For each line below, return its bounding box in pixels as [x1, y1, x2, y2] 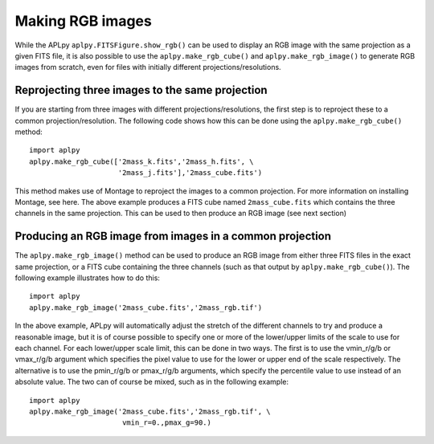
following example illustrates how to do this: [14, 273, 161, 283]
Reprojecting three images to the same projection [14, 84, 268, 97]
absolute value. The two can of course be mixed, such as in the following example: [14, 377, 289, 387]
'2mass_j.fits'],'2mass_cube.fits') [117, 169, 263, 177]
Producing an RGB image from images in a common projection [14, 230, 332, 243]
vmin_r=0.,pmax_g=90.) [121, 418, 212, 427]
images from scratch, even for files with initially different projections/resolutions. [14, 63, 281, 72]
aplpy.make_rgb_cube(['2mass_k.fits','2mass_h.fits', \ [29, 157, 254, 166]
